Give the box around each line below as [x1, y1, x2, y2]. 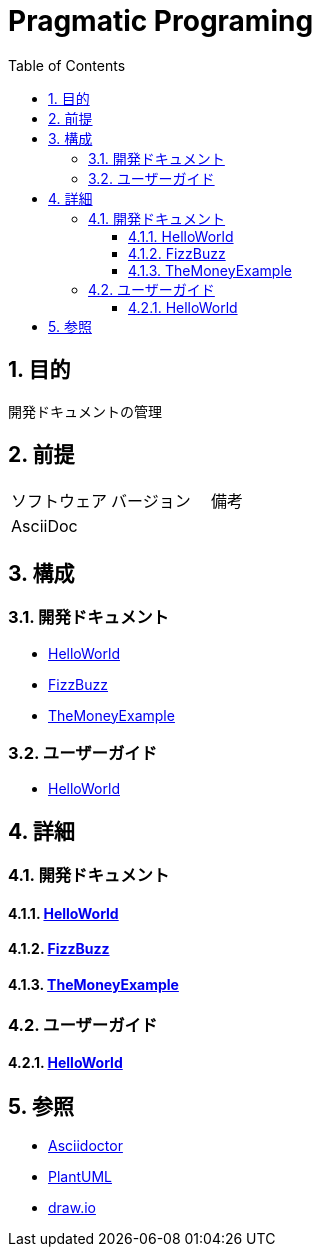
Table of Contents [8, 56, 126, 74]
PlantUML [48, 1168, 113, 1186]
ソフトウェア [11, 491, 108, 512]
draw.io [48, 1199, 96, 1217]
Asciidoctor [48, 1137, 123, 1155]
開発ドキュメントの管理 [8, 402, 162, 420]
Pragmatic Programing [8, 4, 314, 38]
